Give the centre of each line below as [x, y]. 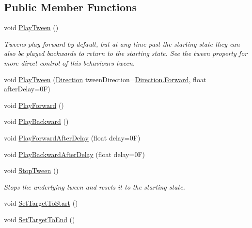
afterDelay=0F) [27, 89]
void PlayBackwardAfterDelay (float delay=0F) [74, 154]
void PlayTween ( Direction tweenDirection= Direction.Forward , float [105, 79]
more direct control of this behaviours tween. [70, 62]
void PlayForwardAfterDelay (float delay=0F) [72, 137]
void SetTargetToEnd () [39, 219]
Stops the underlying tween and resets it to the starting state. [94, 186]
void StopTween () [31, 170]
